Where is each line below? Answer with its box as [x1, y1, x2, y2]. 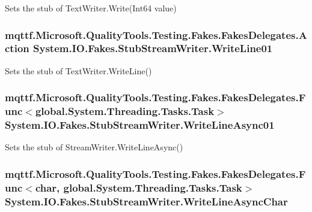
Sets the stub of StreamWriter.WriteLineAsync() [5, 141, 183, 153]
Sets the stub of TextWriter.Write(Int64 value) [5, 2, 177, 14]
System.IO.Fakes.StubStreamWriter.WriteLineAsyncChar [5, 193, 288, 208]
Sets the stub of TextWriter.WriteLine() [5, 64, 152, 77]
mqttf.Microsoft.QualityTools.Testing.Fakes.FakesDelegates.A [5, 27, 307, 42]
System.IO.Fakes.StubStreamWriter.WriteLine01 [33, 41, 273, 56]
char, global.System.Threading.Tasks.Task [35, 180, 242, 195]
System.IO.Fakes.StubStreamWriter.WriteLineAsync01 [5, 117, 275, 132]
